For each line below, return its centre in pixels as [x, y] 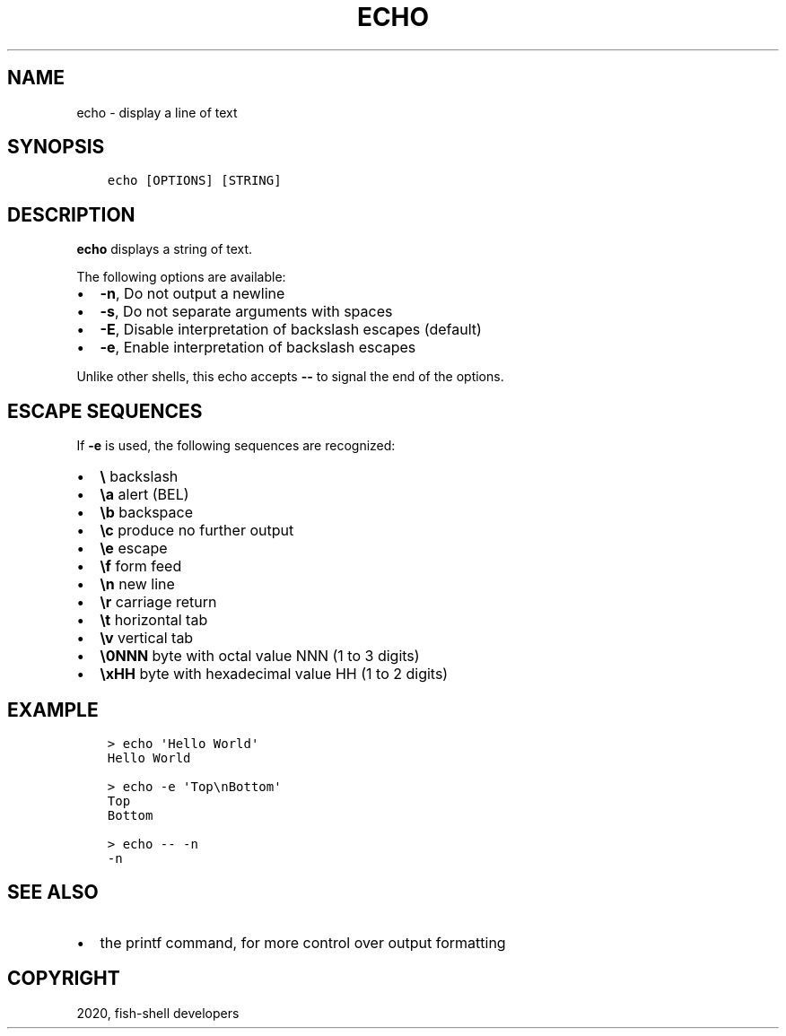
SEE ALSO [53, 892]
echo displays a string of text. [165, 249]
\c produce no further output [197, 531]
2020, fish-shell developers [158, 1013]
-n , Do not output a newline [192, 294]
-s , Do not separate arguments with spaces [246, 312]
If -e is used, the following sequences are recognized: [236, 446]
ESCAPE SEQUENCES [105, 411]
